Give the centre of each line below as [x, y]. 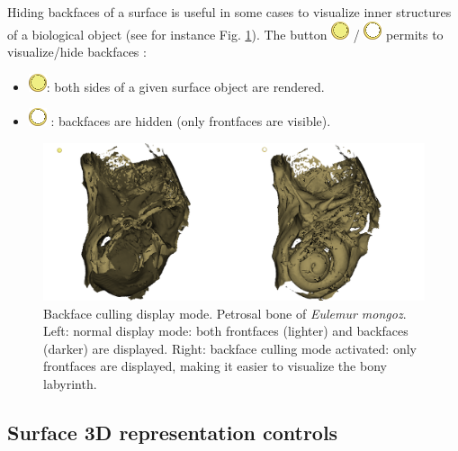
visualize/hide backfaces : [77, 52]
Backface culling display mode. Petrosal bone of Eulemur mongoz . [225, 313]
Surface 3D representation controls [173, 433]
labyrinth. [70, 384]
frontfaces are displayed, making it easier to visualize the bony [215, 366]
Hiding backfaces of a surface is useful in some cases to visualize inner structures [229, 12]
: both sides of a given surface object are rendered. [185, 86]
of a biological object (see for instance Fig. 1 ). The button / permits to [225, 34]
